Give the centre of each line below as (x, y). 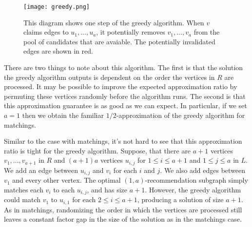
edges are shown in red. (58, 51)
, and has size (107, 189)
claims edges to (46, 32)
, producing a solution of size (180, 199)
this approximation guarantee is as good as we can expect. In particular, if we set (126, 105)
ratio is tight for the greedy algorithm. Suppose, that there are (97, 150)
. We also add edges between (203, 170)
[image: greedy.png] (57, 7)
